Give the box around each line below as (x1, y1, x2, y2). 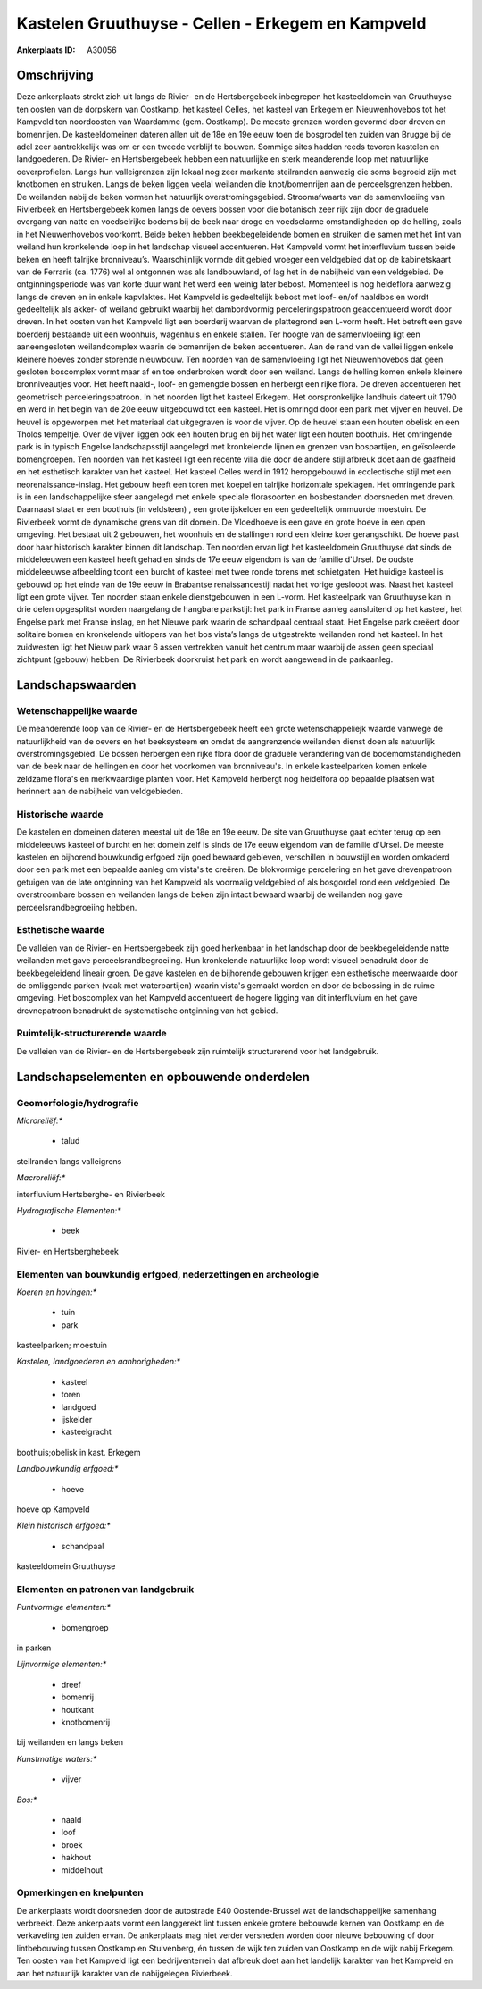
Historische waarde (16, 808, 104, 820)
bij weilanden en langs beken (16, 1737, 124, 1748)
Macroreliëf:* (16, 1172, 66, 1183)
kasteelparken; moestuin (16, 1340, 107, 1351)
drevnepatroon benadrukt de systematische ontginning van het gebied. (16, 1005, 278, 1016)
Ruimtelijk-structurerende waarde (16, 1028, 167, 1040)
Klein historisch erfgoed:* (16, 1520, 111, 1532)
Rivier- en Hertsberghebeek (16, 1246, 120, 1256)
